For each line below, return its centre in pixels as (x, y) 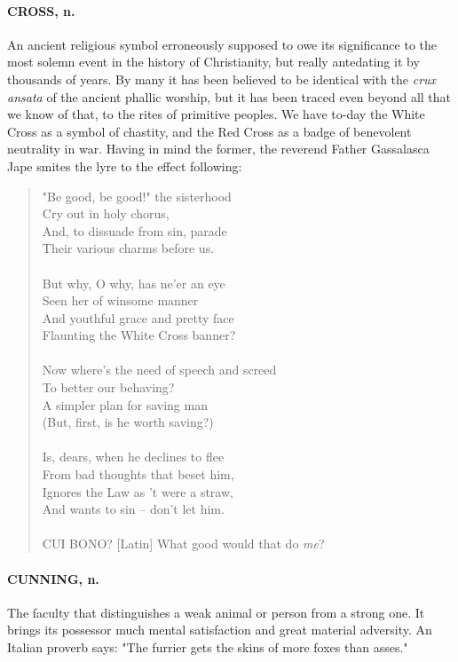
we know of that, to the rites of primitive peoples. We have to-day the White (216, 114)
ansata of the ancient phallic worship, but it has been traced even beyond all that (229, 96)
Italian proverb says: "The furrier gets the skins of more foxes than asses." (208, 647)
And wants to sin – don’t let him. (133, 509)
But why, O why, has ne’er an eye (134, 283)
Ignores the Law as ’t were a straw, (138, 491)
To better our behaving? (108, 387)
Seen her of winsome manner (120, 300)
